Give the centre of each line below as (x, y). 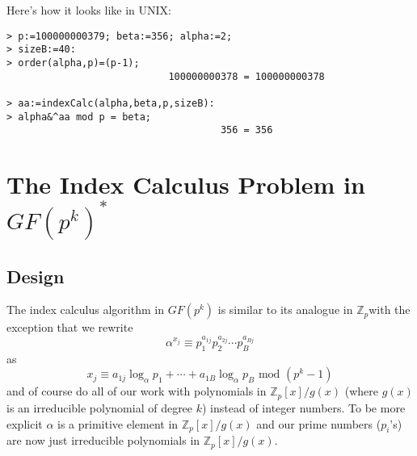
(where (362, 391)
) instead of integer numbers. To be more (304, 407)
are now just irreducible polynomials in (103, 440)
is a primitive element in (118, 423)
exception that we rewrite (70, 327)
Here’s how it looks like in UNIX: (89, 10)
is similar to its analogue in (285, 310)
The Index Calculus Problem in (186, 184)
